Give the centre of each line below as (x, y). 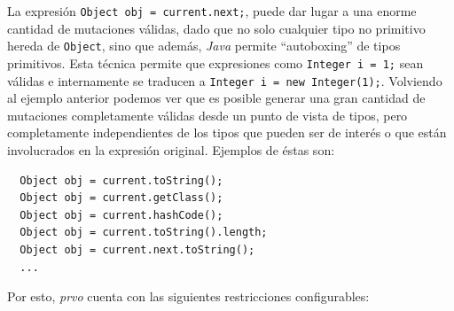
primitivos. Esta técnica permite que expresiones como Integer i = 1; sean (215, 62)
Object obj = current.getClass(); (121, 198)
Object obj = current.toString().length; (144, 233)
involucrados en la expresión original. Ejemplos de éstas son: (171, 150)
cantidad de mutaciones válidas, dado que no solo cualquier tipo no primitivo (216, 28)
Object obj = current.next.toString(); (137, 249)
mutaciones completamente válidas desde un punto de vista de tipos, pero (207, 115)
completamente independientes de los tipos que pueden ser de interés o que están (227, 132)
